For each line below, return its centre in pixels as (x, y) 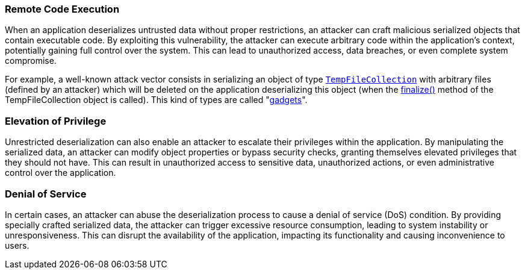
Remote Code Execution (62, 9)
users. (17, 245)
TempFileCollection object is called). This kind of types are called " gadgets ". (156, 100)
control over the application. (61, 173)
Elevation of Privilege (56, 121)
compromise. (31, 61)
